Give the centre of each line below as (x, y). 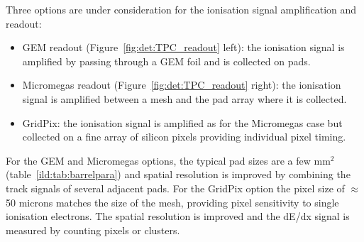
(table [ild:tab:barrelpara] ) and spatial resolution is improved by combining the (178, 174)
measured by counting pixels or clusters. (93, 230)
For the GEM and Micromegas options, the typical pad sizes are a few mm (168, 160)
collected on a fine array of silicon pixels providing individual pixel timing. (184, 137)
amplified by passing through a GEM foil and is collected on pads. (166, 61)
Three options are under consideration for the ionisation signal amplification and (181, 9)
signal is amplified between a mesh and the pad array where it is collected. (184, 98)
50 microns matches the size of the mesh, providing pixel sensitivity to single (172, 202)
